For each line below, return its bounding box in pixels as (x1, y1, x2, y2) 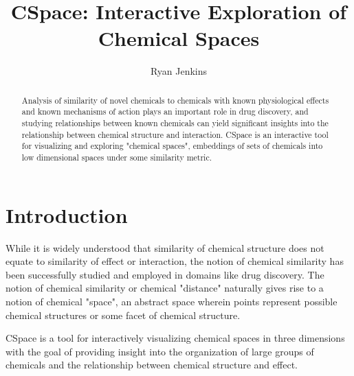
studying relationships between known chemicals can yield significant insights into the (21, 117, 329, 129)
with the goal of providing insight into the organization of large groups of (5, 344, 314, 358)
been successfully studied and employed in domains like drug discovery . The (5, 267, 324, 281)
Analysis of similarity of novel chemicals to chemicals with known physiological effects (21, 94, 329, 106)
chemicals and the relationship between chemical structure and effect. (5, 357, 298, 372)
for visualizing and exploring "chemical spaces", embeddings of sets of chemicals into (21, 140, 323, 152)
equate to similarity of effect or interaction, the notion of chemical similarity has (5, 254, 344, 268)
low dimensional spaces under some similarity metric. (21, 151, 212, 163)
